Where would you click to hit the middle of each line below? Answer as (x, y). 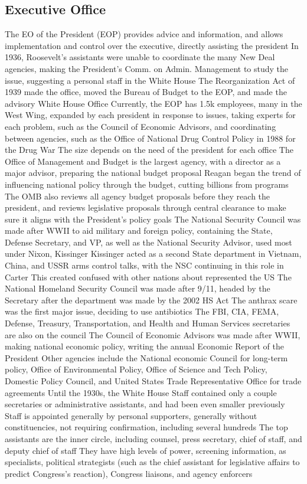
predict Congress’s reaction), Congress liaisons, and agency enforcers (129, 473)
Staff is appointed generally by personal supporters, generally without (131, 415)
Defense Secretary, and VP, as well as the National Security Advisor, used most (148, 242)
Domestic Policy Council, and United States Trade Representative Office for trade (153, 381)
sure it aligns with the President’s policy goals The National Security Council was (153, 219)
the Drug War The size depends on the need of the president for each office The (149, 150)
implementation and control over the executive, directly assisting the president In (152, 45)
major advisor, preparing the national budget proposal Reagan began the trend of (153, 173)
